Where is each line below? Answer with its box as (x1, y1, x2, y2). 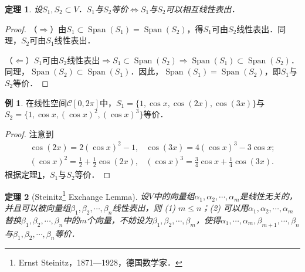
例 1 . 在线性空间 (5, 96, 67, 108)
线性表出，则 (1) (112, 202, 176, 214)
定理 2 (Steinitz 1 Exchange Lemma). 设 (5, 188, 149, 202)
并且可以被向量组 (5, 202, 70, 214)
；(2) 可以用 (201, 202, 249, 214)
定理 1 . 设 (5, 3, 42, 15)
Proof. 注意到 (5, 127, 54, 140)
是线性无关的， (239, 190, 297, 202)
